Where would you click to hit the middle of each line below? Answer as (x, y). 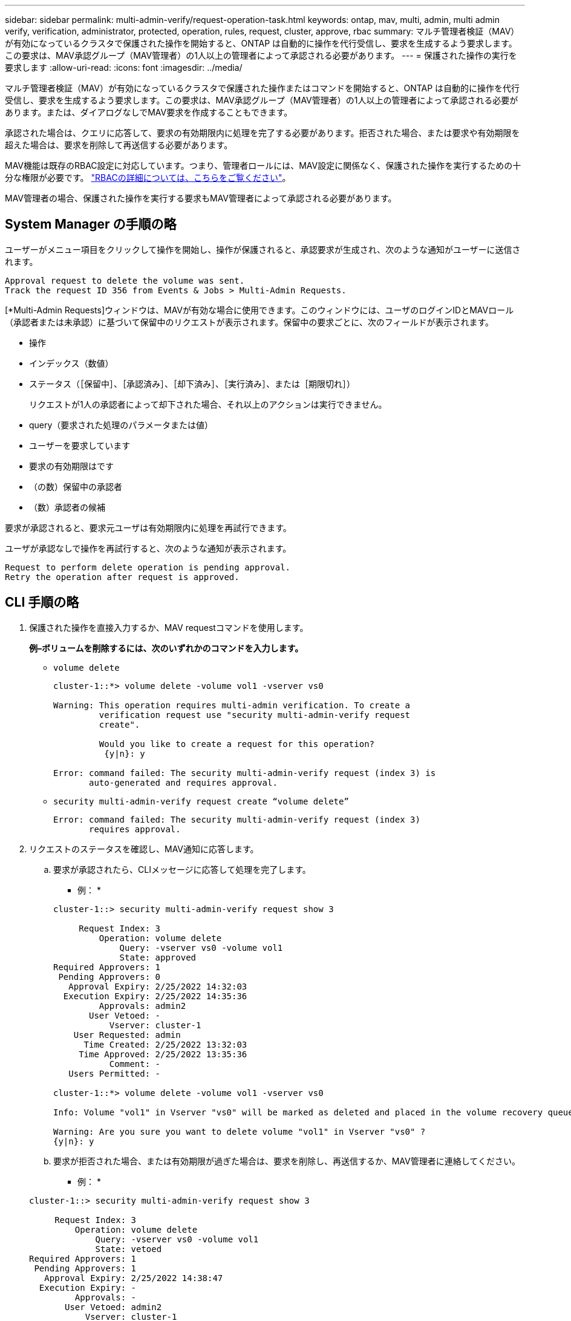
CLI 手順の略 (42, 602)
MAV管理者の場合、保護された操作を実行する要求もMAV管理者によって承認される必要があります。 (201, 198)
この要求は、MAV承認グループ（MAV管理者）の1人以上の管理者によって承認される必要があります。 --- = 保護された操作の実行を (261, 55)
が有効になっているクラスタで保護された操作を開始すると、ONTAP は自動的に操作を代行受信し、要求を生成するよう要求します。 (261, 43)
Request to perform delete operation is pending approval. (148, 567)
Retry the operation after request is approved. (122, 577)
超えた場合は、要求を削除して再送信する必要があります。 (119, 145)
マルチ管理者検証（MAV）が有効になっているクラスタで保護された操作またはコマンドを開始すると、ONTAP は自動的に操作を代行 (263, 88)
